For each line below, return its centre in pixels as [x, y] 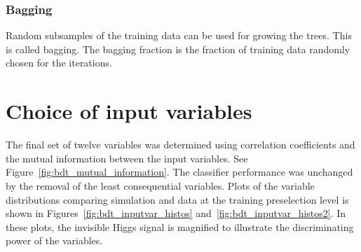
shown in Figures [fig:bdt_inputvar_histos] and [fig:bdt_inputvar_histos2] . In [176, 213]
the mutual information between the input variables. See [127, 158]
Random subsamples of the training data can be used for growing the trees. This [179, 35]
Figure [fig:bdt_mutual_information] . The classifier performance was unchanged [179, 172]
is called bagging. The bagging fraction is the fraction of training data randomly [178, 49]
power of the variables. [54, 240]
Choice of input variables [129, 111]
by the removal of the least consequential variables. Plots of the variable [160, 185]
